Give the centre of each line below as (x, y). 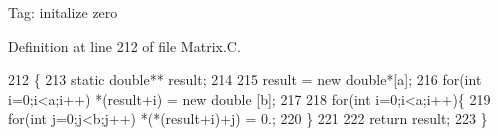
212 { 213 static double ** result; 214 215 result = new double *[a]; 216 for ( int (245, 79)
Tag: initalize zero (63, 12)
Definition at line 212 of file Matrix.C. (124, 45)
